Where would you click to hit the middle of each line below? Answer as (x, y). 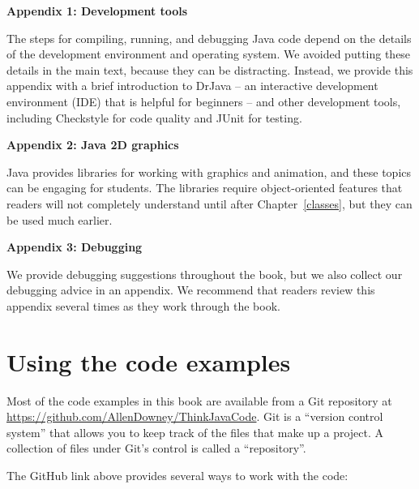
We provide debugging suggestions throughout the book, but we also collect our (205, 274)
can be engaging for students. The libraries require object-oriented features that (205, 188)
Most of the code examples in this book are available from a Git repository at (199, 400)
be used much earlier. (60, 219)
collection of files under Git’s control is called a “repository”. (156, 448)
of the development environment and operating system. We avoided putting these (209, 54)
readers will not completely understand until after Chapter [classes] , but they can (209, 203)
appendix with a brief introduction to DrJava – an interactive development (192, 86)
